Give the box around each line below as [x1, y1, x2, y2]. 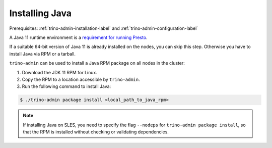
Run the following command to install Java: [22, 83, 111, 89]
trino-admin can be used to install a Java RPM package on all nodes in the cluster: [9, 60, 185, 66]
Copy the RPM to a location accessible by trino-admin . [22, 76, 141, 82]
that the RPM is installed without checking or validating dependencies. [23, 129, 169, 135]
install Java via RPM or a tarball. [9, 51, 76, 57]
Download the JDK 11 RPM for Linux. [22, 69, 98, 75]
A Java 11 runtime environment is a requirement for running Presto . [9, 34, 148, 40]
